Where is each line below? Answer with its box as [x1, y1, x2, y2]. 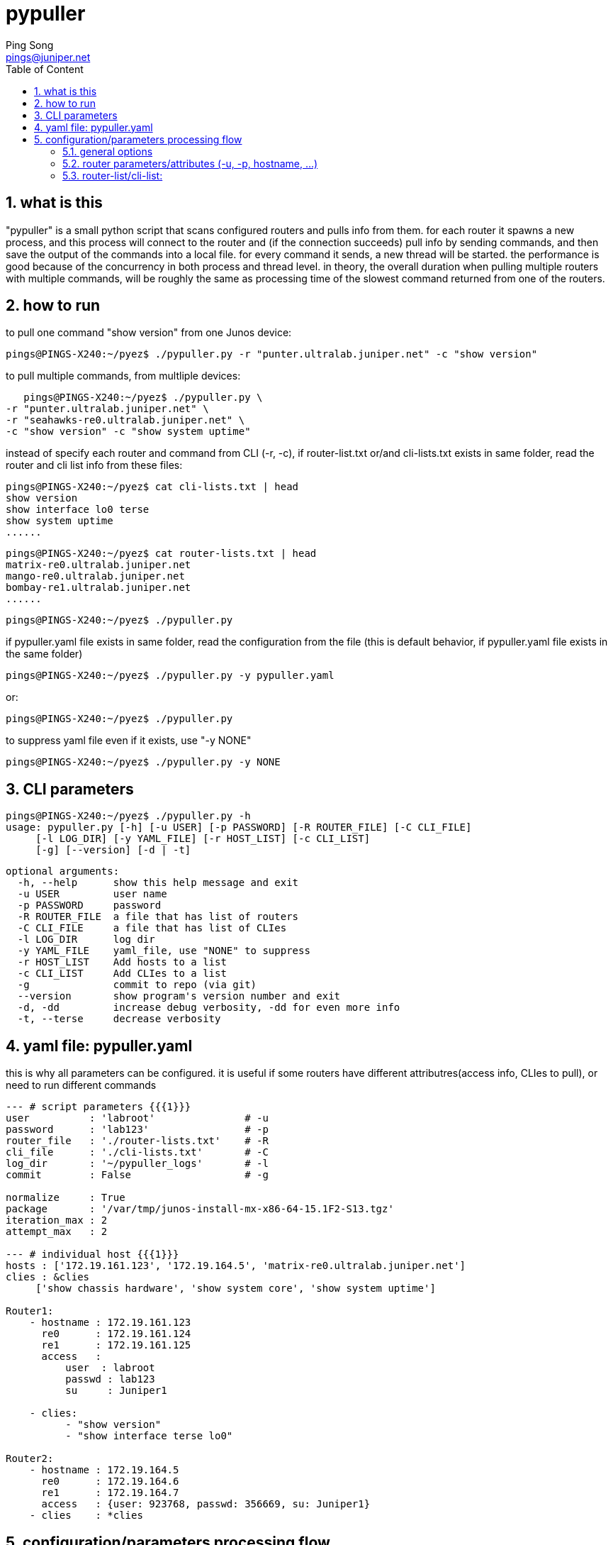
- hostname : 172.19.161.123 [29, 1317, 191, 1329]
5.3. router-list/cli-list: [62, 169, 163, 182]
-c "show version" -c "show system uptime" [6, 426, 251, 438]
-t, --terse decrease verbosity [17, 1013, 221, 1025]
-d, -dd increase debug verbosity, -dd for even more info [17, 1002, 400, 1014]
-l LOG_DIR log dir [17, 934, 155, 946]
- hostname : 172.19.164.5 [29, 1464, 179, 1476]
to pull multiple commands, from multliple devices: [6, 370, 241, 382]
